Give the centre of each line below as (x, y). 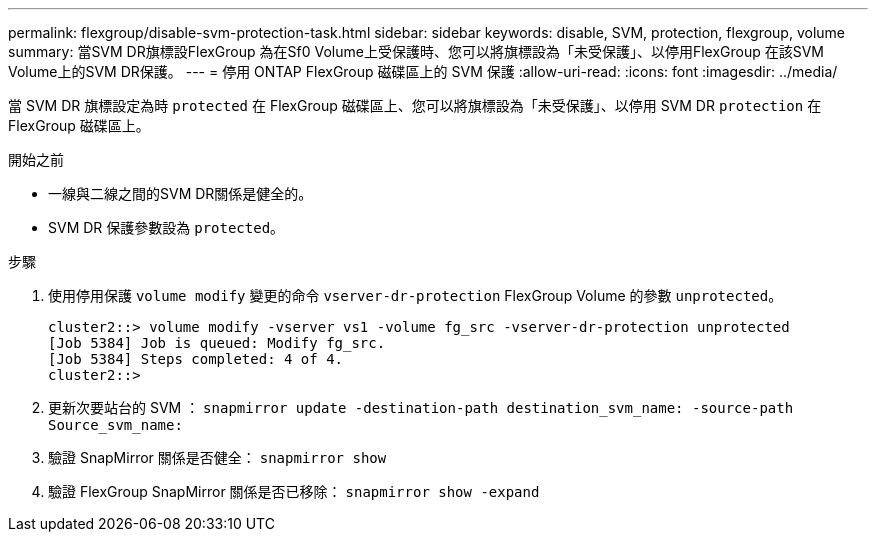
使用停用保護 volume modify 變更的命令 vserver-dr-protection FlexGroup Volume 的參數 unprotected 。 (415, 295)
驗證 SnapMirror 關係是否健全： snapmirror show (217, 457)
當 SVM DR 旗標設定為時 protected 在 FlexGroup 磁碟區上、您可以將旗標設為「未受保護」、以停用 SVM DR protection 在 (415, 105)
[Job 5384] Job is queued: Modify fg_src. (217, 343)
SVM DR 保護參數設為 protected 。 (166, 227)
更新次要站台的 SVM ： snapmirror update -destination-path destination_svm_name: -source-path (421, 407)
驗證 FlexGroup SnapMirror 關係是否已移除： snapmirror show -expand (294, 491)
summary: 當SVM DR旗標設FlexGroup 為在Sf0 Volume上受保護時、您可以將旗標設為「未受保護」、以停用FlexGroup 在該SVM (416, 51)
